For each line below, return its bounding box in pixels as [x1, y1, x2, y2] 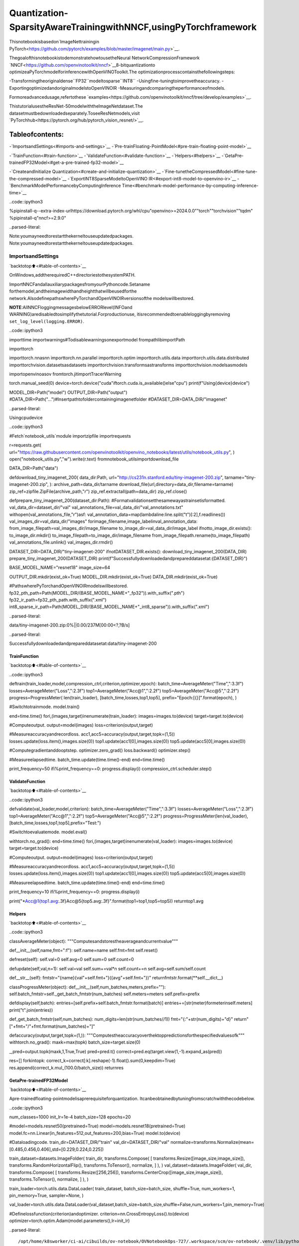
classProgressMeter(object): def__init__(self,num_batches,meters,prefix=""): [9, 984, 166, 990]
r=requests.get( [9, 442, 42, 448]
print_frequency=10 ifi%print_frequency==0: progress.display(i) [9, 889, 140, 895]
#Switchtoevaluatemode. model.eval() [9, 829, 87, 835]
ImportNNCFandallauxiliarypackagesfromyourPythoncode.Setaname [9, 281, 150, 287]
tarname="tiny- [224, 474, 256, 480]
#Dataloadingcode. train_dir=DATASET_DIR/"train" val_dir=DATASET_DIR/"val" [9, 1139, 169, 1145]
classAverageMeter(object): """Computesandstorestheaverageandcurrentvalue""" [9, 938, 178, 944]
